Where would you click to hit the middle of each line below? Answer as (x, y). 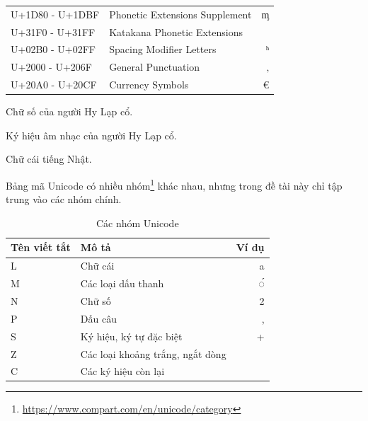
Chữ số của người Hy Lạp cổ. (69, 111)
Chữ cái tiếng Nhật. (49, 159)
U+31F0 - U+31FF (53, 31)
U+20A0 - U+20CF (54, 85)
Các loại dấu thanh (122, 283)
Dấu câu (99, 318)
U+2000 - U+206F (51, 67)
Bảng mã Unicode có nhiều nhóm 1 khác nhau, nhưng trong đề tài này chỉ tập (174, 184)
